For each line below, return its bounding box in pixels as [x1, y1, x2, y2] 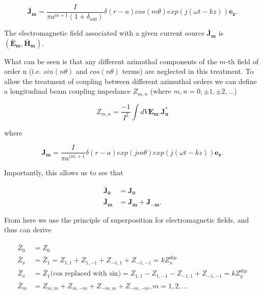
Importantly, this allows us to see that [4, 167, 123, 177]
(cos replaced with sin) [50, 270, 121, 278]
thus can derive [4, 224, 52, 235]
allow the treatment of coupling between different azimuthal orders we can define [4, 75, 257, 86]
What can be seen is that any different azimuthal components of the [4, 56, 217, 66]
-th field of [225, 56, 259, 66]
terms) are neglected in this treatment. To [122, 66, 254, 76]
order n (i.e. [4, 66, 41, 76]
